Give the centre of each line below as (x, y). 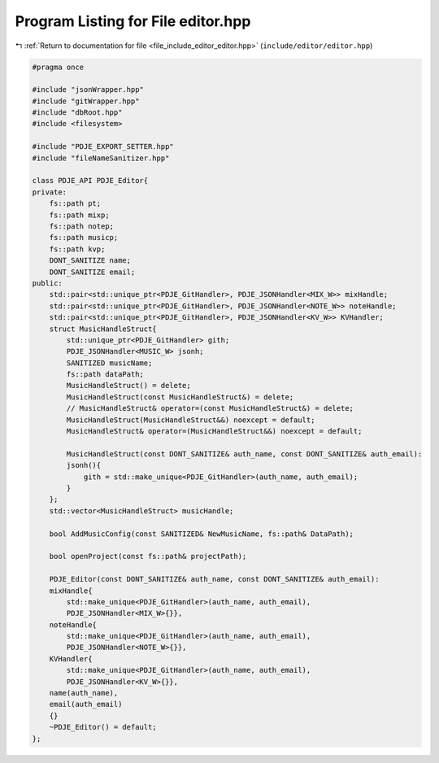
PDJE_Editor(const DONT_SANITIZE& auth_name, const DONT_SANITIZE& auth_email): (214, 579)
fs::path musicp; (84, 238)
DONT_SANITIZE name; (90, 261)
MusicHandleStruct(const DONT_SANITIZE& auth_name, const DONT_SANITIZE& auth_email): (244, 454)
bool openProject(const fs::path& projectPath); (148, 556)
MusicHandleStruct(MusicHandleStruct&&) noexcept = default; (191, 420)
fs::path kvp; (77, 249)
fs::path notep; (81, 227)
